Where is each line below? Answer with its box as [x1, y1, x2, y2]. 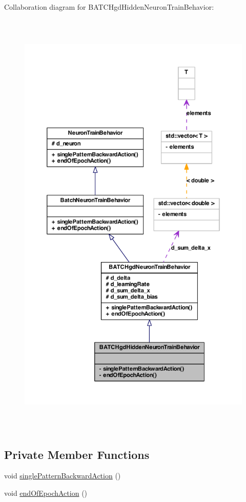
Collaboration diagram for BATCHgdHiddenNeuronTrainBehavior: [4, 2, 214, 12]
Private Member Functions [4, 446, 150, 462]
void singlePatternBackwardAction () [4, 470, 121, 481]
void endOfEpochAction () [4, 487, 88, 498]
